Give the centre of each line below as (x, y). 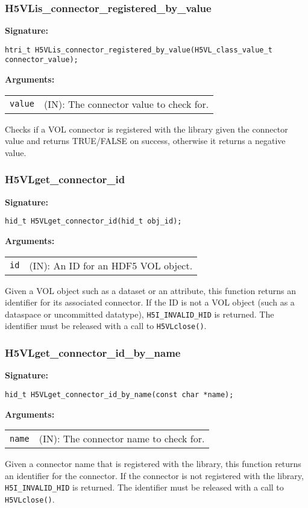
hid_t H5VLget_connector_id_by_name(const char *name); (119, 394)
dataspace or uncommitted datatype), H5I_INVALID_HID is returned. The (140, 314)
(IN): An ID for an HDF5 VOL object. (111, 265)
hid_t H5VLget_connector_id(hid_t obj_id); (93, 221)
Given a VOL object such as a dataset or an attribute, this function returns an (151, 290)
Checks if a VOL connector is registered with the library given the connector (146, 129)
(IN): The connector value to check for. (126, 104)
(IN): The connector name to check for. (122, 439)
